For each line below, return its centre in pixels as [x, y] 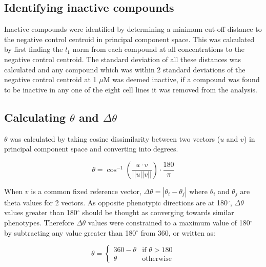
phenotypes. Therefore [39, 222]
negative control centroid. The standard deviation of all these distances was [123, 59]
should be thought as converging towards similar [158, 212]
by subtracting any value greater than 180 [70, 232]
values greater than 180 [41, 212]
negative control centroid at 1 [50, 79]
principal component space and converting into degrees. [91, 149]
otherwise [157, 259]
